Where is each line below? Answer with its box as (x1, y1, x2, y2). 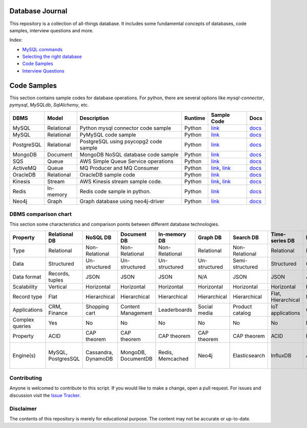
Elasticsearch (233, 352, 266, 359)
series (271, 237, 287, 244)
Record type (12, 293, 42, 300)
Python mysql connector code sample (79, 124, 171, 132)
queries (12, 323, 31, 330)
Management (120, 309, 153, 316)
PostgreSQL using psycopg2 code (79, 138, 162, 145)
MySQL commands (22, 46, 63, 52)
